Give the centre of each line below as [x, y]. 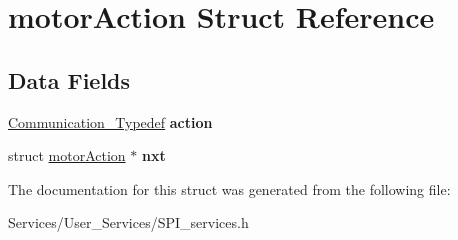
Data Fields [69, 79]
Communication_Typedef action [110, 121]
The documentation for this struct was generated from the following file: [229, 188]
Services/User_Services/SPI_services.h [128, 222]
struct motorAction [67, 155]
